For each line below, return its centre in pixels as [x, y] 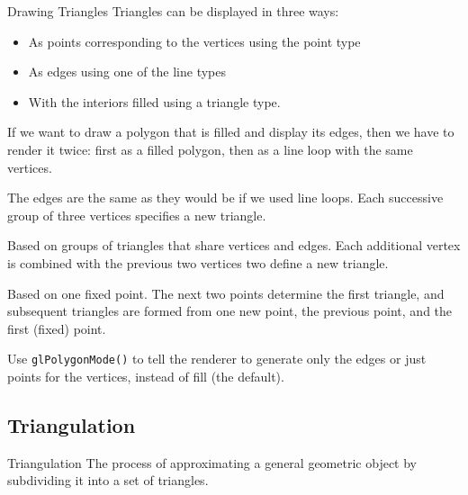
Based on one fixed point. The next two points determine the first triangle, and [226, 293]
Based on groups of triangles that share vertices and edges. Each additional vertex [234, 245]
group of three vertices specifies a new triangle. [137, 215]
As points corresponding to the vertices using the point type [194, 41]
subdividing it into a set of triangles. [108, 480]
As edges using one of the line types [127, 72]
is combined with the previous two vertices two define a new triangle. [198, 262]
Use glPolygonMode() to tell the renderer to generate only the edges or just [217, 359]
